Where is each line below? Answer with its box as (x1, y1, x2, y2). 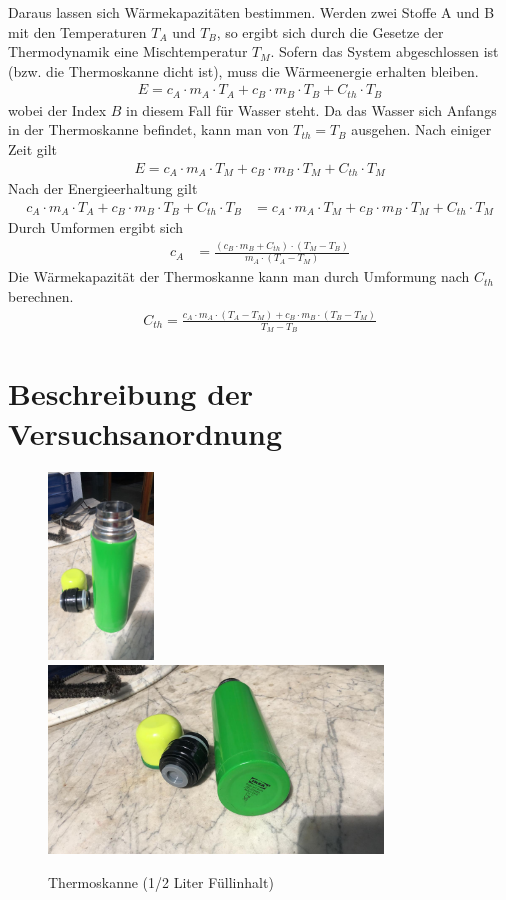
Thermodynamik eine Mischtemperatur (8, 41, 248, 62)
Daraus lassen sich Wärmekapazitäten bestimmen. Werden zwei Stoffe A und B (8, 2, 495, 22)
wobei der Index (8, 99, 107, 120)
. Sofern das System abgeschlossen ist (270, 41, 499, 62)
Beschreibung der (8, 373, 254, 414)
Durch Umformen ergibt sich (8, 217, 183, 238)
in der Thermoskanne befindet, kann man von (8, 119, 289, 140)
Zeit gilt (8, 139, 57, 160)
